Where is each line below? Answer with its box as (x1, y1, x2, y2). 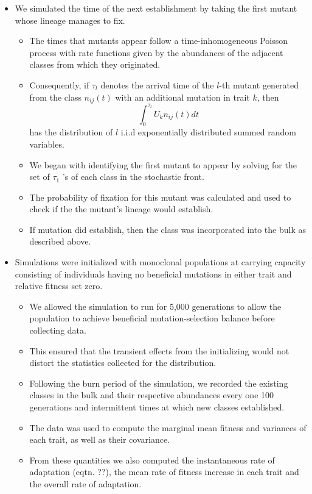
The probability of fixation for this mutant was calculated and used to (29, 190, 291, 203)
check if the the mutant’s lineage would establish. (29, 202, 213, 215)
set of (29, 170, 50, 183)
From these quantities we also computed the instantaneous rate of (29, 453, 275, 466)
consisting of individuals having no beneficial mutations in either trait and (15, 267, 292, 280)
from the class (29, 90, 81, 103)
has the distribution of (29, 126, 113, 138)
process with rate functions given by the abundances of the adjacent (29, 46, 283, 59)
